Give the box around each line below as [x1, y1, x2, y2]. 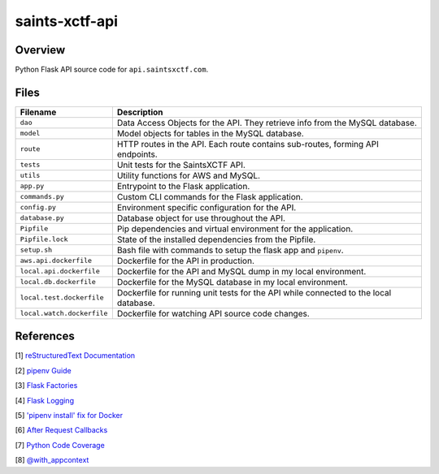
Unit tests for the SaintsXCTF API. [116, 159, 246, 170]
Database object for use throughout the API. [116, 212, 286, 223]
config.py [20, 203, 57, 212]
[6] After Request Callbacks [15, 425, 108, 435]
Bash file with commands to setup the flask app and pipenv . [116, 244, 345, 256]
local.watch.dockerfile [20, 309, 108, 318]
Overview [15, 43, 66, 57]
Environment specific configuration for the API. [116, 201, 297, 213]
